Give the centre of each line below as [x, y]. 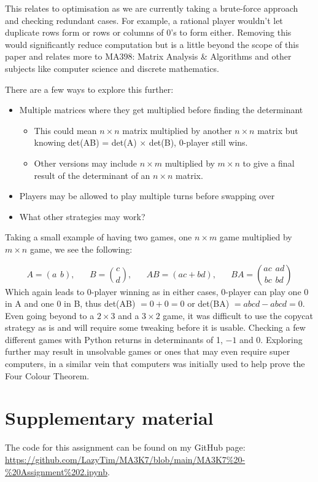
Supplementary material [109, 418]
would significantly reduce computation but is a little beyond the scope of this [152, 44]
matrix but [278, 130]
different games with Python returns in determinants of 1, [114, 339]
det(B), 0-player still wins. [198, 142]
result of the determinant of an [92, 175]
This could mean [65, 130]
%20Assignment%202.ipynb [56, 471]
